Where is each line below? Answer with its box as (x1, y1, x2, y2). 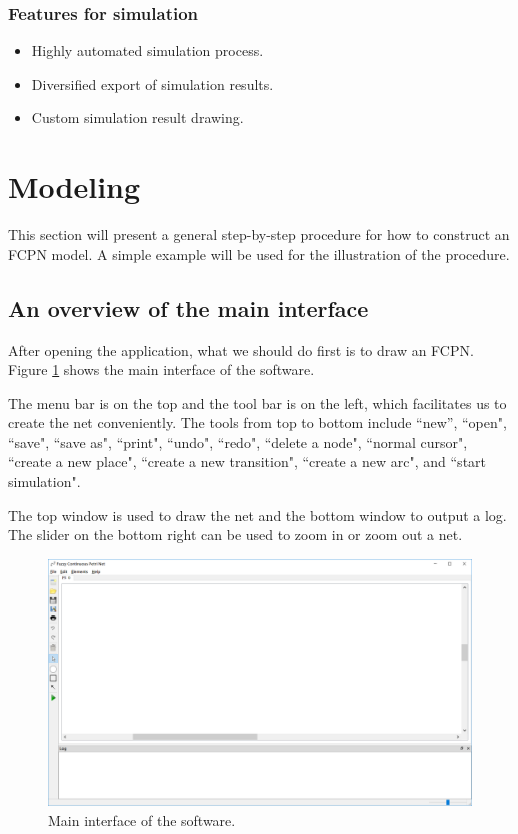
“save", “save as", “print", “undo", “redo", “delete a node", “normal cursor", (8, 431, 468, 452)
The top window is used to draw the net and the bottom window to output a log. (8, 504, 507, 525)
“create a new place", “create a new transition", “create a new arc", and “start (8, 451, 487, 472)
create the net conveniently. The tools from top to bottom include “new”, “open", (8, 412, 507, 433)
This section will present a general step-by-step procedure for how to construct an (8, 224, 510, 245)
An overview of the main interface (8, 292, 369, 323)
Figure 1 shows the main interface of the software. (8, 359, 315, 380)
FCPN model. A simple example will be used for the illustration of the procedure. (8, 243, 510, 264)
